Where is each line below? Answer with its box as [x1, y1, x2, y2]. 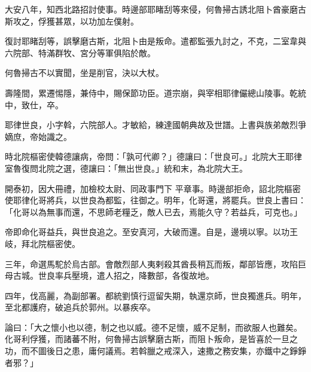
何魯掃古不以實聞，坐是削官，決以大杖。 [5, 66, 164, 79]
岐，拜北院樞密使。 [5, 237, 80, 249]
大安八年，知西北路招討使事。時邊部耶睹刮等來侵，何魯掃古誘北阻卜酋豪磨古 [5, 3, 306, 15]
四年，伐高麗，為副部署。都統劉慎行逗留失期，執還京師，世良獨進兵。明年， [5, 289, 306, 301]
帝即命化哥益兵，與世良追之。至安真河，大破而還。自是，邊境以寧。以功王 [5, 225, 298, 238]
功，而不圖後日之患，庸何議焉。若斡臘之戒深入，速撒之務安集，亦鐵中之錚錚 [5, 344, 306, 357]
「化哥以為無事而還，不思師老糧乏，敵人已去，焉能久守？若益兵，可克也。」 [5, 205, 302, 218]
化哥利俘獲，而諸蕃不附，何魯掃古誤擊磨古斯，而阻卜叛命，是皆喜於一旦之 [5, 333, 298, 345]
